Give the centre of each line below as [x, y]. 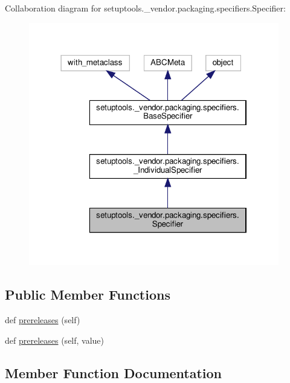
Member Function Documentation [114, 372]
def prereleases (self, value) [55, 340]
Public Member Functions [88, 294]
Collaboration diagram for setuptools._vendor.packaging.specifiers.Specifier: [145, 8]
